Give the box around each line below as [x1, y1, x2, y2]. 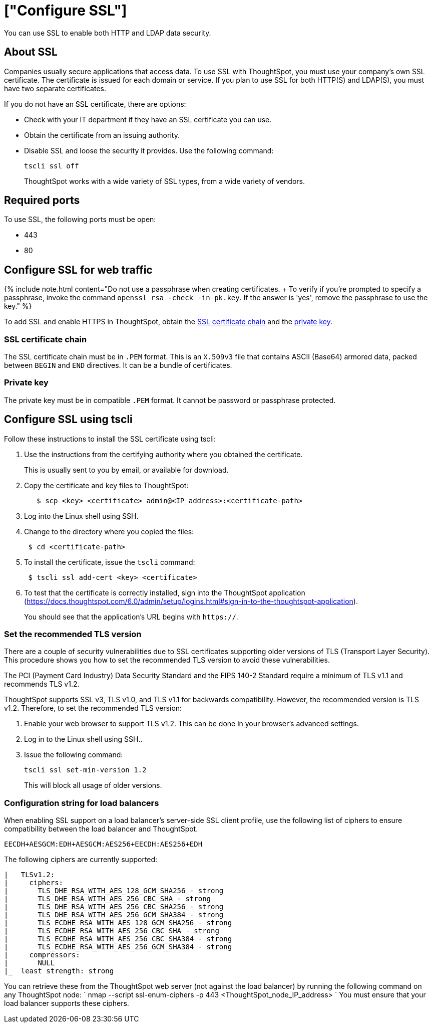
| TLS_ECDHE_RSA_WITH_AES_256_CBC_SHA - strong [4, 927, 219, 935]
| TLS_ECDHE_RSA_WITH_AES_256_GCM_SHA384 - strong [4, 943, 232, 951]
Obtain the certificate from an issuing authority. [24, 130, 180, 139]
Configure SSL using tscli [4, 413, 133, 426]
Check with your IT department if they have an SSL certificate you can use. [24, 115, 272, 124]
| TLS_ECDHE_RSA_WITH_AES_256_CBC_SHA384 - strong [4, 935, 232, 943]
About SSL [4, 46, 58, 59]
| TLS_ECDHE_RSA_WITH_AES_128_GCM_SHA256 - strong [4, 919, 232, 927]
